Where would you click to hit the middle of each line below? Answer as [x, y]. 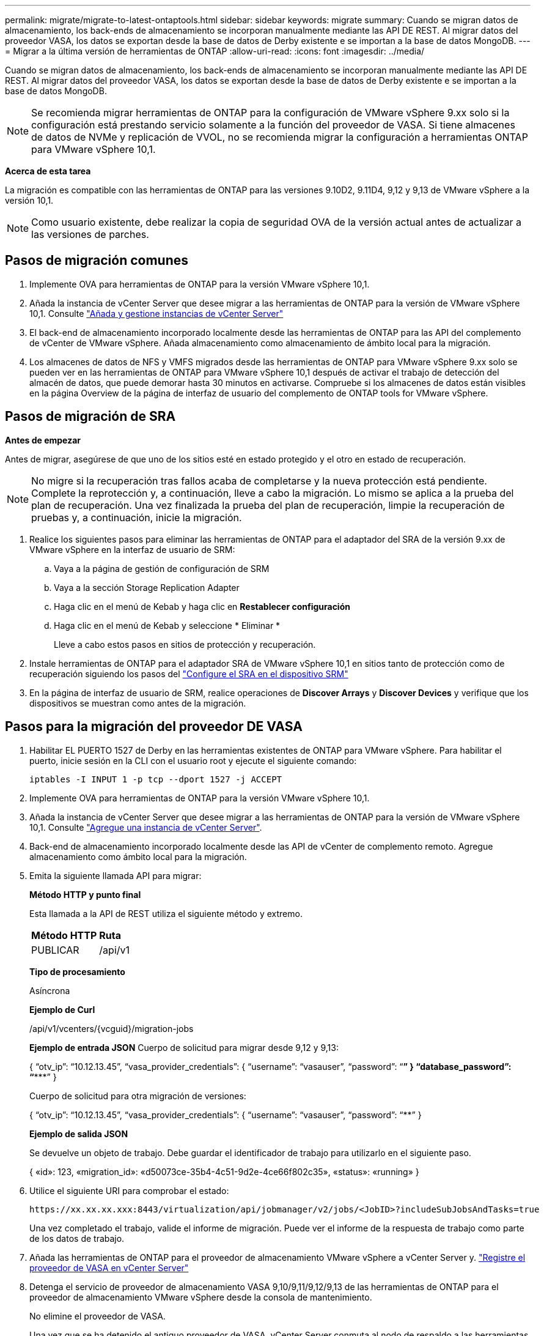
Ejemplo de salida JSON [79, 1134]
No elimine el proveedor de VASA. [97, 1316]
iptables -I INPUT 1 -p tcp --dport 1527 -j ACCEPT [156, 779]
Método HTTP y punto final [85, 894]
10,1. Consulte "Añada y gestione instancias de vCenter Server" [156, 313]
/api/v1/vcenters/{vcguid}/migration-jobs [112, 1028]
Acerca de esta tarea [48, 171]
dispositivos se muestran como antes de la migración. [138, 703]
